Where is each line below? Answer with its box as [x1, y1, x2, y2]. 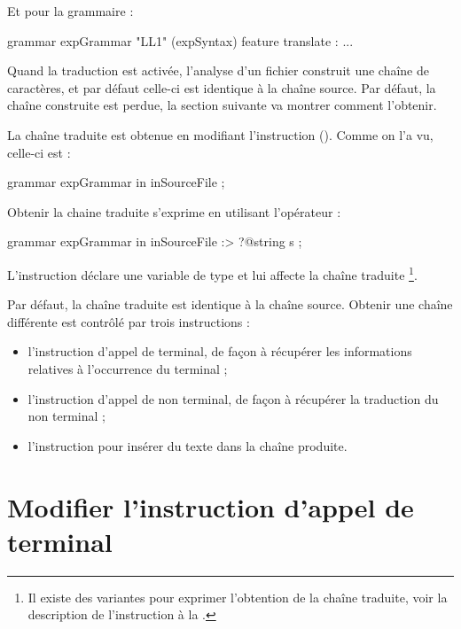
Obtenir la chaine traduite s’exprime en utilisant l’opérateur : [7, 202, 341, 221]
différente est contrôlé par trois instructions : [7, 312, 250, 330]
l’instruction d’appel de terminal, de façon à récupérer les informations [27, 342, 412, 361]
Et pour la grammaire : [7, 2, 134, 19]
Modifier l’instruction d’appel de [7, 488, 414, 524]
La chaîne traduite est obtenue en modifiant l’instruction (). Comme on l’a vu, [7, 125, 434, 144]
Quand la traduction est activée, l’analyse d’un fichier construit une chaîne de [7, 61, 429, 80]
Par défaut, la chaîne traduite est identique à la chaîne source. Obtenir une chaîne [7, 295, 453, 314]
